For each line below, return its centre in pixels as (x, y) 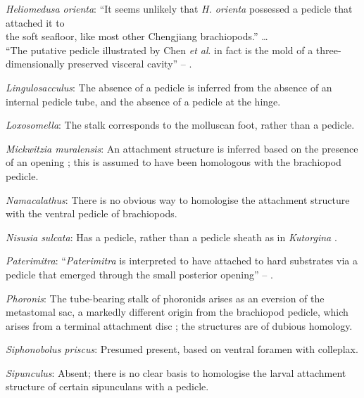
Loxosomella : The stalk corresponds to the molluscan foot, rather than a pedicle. (180, 125)
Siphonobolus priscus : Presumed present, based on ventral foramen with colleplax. (182, 349)
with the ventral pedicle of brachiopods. (92, 213)
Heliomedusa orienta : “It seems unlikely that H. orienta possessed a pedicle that (179, 8)
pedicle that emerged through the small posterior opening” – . (139, 274)
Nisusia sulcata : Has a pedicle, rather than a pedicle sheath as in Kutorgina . (171, 237)
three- (328, 50)
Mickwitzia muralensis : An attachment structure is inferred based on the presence (182, 148)
